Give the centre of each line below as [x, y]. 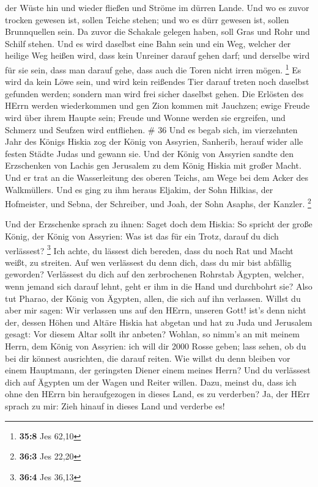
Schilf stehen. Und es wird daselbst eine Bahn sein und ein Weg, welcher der [148, 43]
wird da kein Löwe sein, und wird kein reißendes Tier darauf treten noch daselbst [157, 82]
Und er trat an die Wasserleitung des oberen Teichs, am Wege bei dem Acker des [157, 177]
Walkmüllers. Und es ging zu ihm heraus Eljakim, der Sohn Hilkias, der [139, 189]
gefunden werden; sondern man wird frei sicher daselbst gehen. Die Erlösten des [154, 93]
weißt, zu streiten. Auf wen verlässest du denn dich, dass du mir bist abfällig [148, 262]
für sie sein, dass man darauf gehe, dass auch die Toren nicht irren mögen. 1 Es [153, 68]
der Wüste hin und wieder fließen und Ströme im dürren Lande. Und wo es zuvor [157, 7]
